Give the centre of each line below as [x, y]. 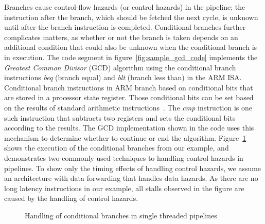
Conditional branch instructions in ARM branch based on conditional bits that [129, 87]
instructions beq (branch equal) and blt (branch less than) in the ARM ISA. [123, 77]
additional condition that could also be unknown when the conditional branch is [131, 47]
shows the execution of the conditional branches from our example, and [117, 148]
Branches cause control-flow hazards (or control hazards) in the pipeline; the [125, 7]
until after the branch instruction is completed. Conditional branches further [125, 27]
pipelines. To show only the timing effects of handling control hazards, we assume [133, 168]
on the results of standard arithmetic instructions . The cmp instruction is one [128, 107]
